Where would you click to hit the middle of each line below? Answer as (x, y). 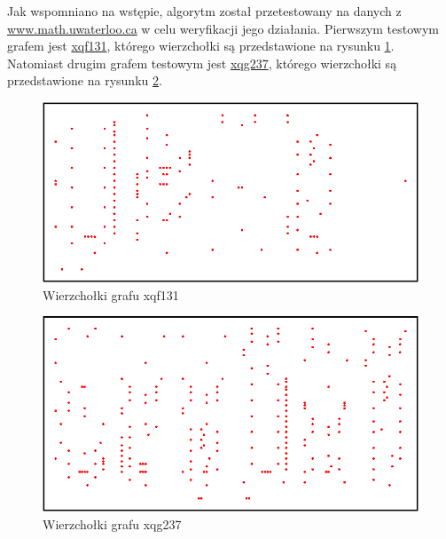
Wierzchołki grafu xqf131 (111, 294)
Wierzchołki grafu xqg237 (112, 523)
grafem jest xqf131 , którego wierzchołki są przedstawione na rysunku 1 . (201, 46)
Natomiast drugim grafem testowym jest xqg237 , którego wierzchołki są (202, 63)
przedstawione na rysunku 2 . (85, 80)
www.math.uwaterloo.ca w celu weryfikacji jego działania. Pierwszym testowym (223, 28)
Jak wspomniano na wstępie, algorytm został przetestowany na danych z (204, 11)
